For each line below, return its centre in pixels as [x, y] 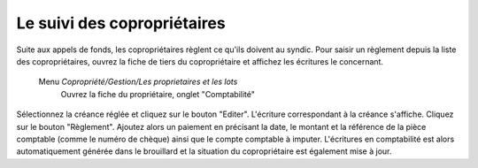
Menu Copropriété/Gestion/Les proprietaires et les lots [138, 82]
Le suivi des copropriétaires [121, 23]
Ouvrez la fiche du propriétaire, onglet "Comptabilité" [158, 94]
